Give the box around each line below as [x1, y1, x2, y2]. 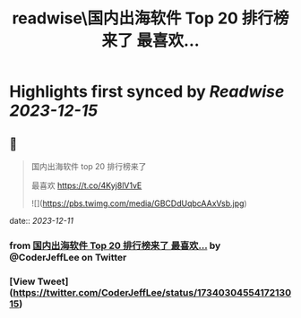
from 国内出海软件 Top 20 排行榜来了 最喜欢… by [9, 239, 221, 252]
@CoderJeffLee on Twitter [9, 251, 127, 263]
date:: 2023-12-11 [9, 216, 74, 226]
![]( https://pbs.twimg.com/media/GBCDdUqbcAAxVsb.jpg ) [30, 198, 248, 209]
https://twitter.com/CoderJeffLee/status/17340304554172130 [13, 286, 292, 298]
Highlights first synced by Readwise [9, 82, 285, 102]
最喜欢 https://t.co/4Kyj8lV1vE [30, 180, 142, 191]
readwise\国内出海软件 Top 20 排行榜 [12, 8, 289, 29]
